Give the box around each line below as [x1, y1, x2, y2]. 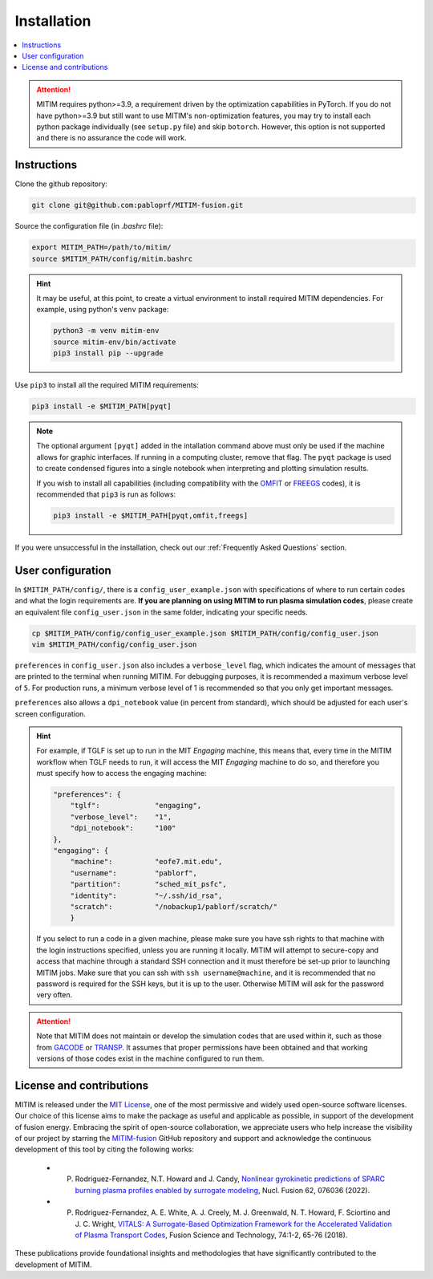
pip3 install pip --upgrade [53, 349, 164, 358]
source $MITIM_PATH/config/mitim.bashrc [31, 254, 192, 263]
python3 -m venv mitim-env [53, 326, 160, 335]
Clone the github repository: [14, 179, 108, 189]
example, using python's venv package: [36, 305, 169, 315]
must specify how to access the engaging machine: [36, 769, 208, 778]
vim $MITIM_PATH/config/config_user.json [31, 640, 197, 649]
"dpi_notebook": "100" [70, 823, 176, 833]
